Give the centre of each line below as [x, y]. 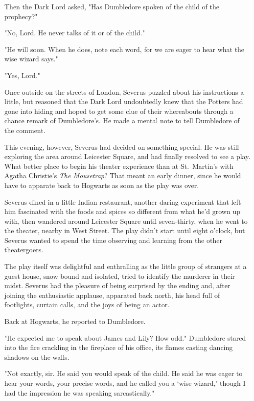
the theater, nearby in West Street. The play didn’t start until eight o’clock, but [125, 230]
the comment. [25, 130]
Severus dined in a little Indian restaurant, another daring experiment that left [123, 201]
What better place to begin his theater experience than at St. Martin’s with [119, 166]
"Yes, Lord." [23, 75]
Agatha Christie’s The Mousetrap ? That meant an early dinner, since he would [123, 175]
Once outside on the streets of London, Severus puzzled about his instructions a [124, 92]
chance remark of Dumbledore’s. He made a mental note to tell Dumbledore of [122, 120]
